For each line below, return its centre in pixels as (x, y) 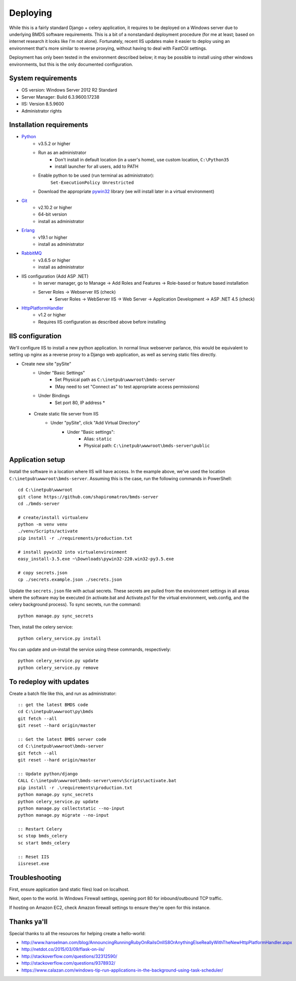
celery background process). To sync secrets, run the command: (75, 604)
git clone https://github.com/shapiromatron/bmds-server (88, 497)
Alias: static (98, 439)
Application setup (37, 460)
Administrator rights (42, 111)
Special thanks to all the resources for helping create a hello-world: (77, 933)
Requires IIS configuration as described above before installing (102, 322)
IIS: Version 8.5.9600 (43, 104)
